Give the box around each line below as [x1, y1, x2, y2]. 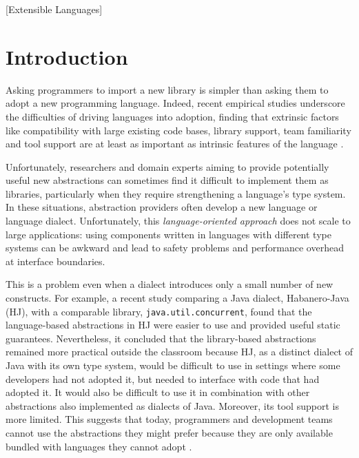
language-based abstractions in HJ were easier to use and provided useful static [6, 318, 340, 332]
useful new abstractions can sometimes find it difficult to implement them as [6, 173, 329, 187]
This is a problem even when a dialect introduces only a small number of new [6, 277, 334, 291]
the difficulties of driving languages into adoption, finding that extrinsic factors [6, 109, 339, 123]
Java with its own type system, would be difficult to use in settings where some [6, 358, 340, 373]
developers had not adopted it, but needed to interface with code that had [6, 371, 320, 386]
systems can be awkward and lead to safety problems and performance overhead [6, 240, 344, 255]
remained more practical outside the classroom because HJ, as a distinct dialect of [6, 344, 353, 359]
